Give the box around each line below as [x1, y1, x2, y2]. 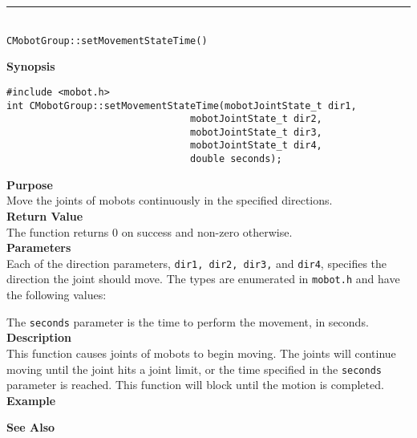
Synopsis [6, 58, 55, 75]
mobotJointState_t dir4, [190, 140, 322, 152]
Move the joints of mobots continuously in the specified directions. [6, 192, 333, 209]
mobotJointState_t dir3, [190, 126, 322, 138]
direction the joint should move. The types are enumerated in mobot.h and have [6, 270, 400, 287]
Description [6, 329, 72, 346]
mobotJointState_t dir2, [190, 113, 322, 125]
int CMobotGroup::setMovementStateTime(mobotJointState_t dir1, [6, 99, 357, 112]
